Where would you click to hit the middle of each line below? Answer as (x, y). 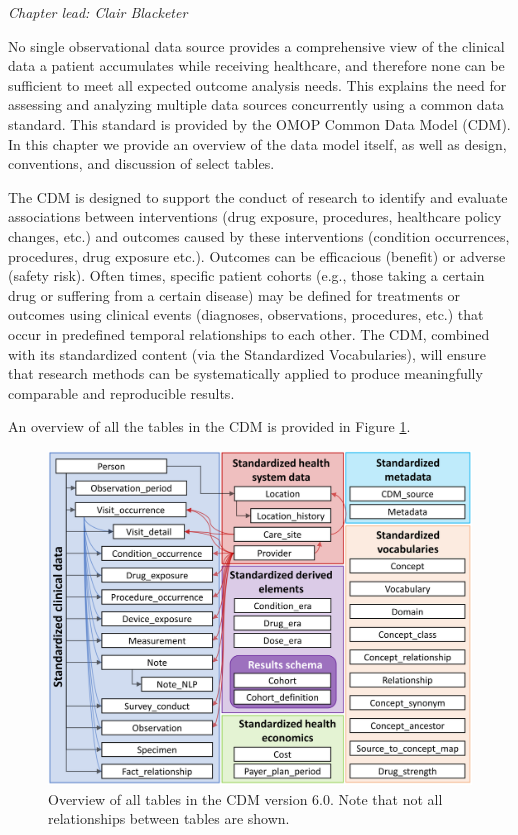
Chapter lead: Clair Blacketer (98, 12)
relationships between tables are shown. (169, 818)
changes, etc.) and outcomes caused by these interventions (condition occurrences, (259, 235)
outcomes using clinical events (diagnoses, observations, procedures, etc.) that (246, 314)
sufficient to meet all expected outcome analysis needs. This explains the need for (257, 84)
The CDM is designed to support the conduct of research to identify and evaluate (258, 196)
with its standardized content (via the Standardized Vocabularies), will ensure (247, 353)
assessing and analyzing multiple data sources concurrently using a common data (256, 104)
